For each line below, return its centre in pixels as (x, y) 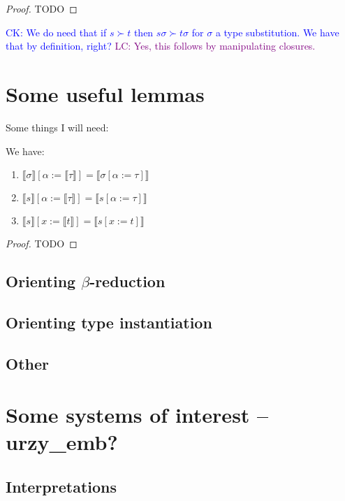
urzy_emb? (62, 442)
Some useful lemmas (105, 93)
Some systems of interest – (137, 415)
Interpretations (61, 486)
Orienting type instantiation (109, 322)
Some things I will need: (57, 127)
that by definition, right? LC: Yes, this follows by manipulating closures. (161, 46)
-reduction (127, 281)
